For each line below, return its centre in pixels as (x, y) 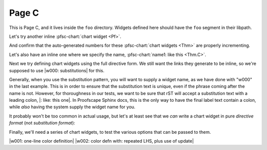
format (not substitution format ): (42, 123)
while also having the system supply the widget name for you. (72, 107)
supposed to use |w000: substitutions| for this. (57, 70)
